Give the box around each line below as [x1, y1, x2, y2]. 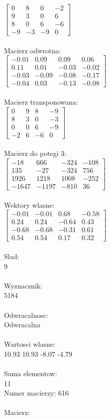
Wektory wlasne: [4, 199, 55, 210]
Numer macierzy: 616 [4, 388, 69, 398]
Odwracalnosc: [4, 309, 48, 320]
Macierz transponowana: [4, 97, 78, 107]
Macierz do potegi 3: [4, 148, 67, 158]
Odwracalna [4, 319, 41, 330]
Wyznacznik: [4, 280, 43, 290]
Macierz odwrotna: [4, 45, 61, 55]
